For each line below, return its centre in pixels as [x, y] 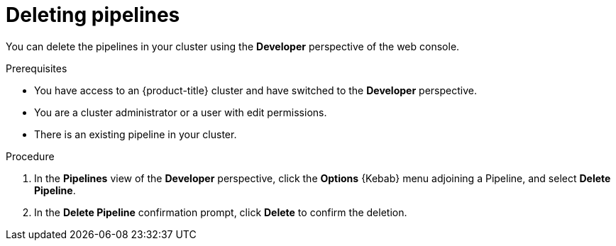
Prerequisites [37, 68]
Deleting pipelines [93, 15]
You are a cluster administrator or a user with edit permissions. [181, 112]
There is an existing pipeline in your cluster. [136, 134]
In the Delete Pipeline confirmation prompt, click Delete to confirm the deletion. [221, 212]
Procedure [30, 156]
